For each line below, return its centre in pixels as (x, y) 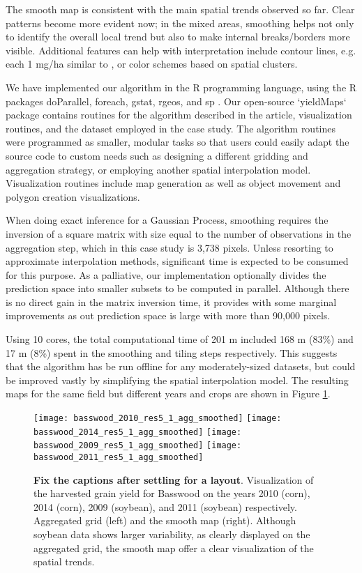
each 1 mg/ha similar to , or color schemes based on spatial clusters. (152, 64)
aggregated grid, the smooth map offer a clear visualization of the (174, 548)
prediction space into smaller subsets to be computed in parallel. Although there (178, 288)
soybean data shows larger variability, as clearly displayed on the (172, 534)
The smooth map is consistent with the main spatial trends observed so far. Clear (180, 9)
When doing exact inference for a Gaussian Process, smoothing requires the (167, 220)
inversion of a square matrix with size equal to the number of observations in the (179, 233)
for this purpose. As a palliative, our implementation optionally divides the (166, 274)
